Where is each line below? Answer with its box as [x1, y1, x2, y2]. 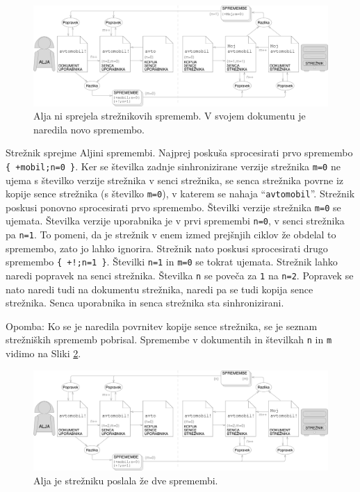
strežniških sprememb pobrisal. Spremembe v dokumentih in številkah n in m [6, 332, 332, 347]
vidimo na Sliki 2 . [6, 346, 81, 361]
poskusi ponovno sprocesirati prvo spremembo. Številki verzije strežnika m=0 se [6, 199, 341, 214]
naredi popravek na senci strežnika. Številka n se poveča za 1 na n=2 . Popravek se [6, 268, 354, 282]
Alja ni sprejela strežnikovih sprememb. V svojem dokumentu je [33, 108, 306, 123]
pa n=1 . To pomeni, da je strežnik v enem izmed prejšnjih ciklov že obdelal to [6, 227, 336, 242]
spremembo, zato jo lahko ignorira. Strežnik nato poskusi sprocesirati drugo [6, 240, 328, 255]
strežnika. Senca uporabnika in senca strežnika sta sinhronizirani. [6, 295, 284, 310]
